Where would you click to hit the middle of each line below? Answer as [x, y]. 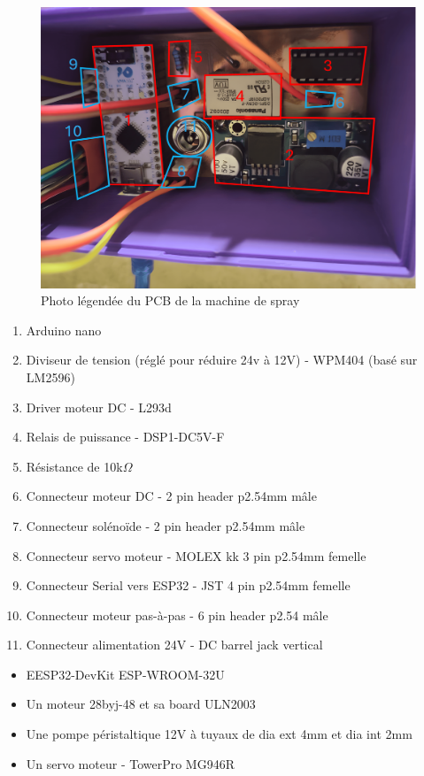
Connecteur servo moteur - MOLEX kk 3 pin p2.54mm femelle [196, 555]
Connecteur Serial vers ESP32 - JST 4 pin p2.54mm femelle [188, 585]
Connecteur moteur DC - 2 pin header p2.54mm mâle [171, 496]
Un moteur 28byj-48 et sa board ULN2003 [141, 704]
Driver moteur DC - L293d [99, 407]
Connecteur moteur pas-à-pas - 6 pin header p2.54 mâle [177, 615]
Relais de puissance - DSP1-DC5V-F [125, 437]
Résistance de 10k [74, 466]
